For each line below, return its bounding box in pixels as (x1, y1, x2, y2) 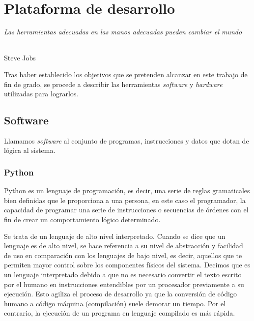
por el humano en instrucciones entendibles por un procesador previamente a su (4, 279, 244, 289)
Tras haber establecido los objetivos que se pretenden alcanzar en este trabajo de (4, 69, 248, 79)
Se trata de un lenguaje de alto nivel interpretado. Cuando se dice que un (4, 231, 226, 241)
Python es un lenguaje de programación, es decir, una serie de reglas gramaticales (4, 185, 250, 196)
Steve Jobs (4, 53, 36, 63)
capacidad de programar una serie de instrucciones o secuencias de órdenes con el (4, 204, 249, 215)
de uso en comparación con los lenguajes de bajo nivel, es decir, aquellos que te (4, 250, 242, 260)
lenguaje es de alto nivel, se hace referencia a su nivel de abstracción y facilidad (4, 240, 243, 251)
